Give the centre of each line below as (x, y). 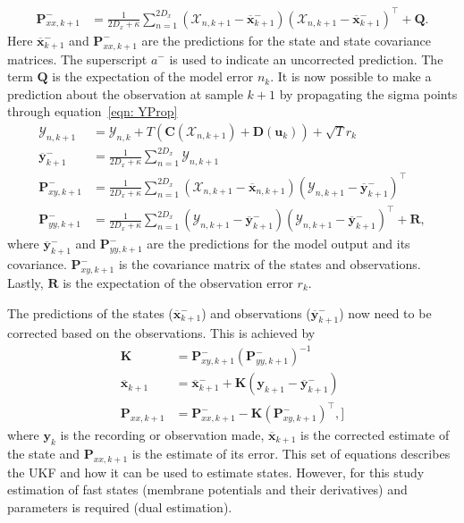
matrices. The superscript (77, 59)
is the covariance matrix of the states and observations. (270, 264)
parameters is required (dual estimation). (120, 506)
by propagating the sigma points (368, 93)
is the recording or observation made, (162, 435)
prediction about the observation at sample (125, 93)
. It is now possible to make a (351, 76)
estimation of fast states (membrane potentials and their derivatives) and (207, 489)
